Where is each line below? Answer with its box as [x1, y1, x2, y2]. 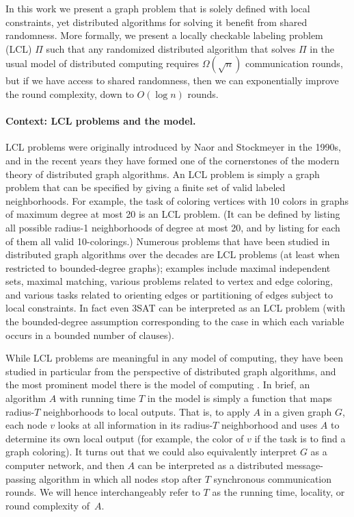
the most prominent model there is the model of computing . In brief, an [5, 377, 310, 392]
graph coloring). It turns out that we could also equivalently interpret [5, 444, 297, 459]
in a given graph [263, 404, 332, 418]
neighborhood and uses [221, 418, 318, 432]
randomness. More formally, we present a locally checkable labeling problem [5, 28, 323, 42]
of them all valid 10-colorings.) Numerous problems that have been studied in [5, 234, 330, 248]
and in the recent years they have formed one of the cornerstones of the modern [5, 153, 340, 167]
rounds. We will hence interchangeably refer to [5, 485, 200, 499]
